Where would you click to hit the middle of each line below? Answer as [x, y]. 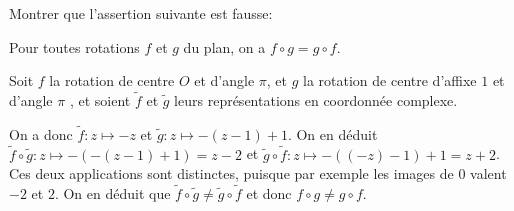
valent [488, 173]
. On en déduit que [112, 193]
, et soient [100, 100]
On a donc [41, 133]
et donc [269, 193]
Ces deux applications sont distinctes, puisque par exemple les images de [231, 173]
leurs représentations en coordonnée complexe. [316, 100]
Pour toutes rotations [74, 46]
